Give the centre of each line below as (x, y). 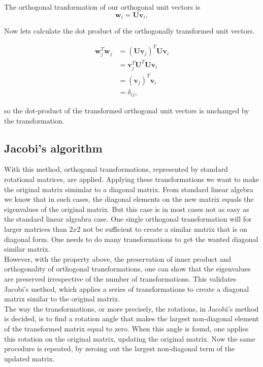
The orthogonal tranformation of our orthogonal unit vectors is (102, 7)
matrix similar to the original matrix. (62, 299)
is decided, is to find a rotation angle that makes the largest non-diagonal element (131, 318)
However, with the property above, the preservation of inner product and (118, 258)
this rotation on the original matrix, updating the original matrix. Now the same (130, 338)
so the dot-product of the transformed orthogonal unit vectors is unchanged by (127, 111)
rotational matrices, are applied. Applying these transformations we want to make (132, 179)
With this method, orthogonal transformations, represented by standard (116, 169)
